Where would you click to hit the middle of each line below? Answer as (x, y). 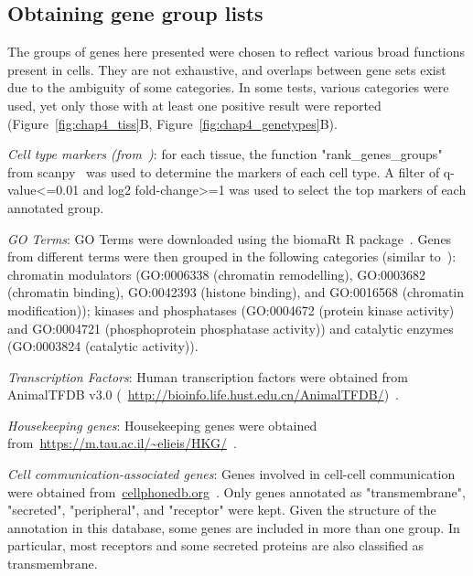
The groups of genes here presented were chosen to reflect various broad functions (236, 52)
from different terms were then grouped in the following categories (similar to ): (232, 256)
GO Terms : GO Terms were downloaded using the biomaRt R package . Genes (230, 238)
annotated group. (56, 207)
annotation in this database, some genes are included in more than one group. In (234, 527)
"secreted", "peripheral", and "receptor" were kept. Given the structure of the (222, 510)
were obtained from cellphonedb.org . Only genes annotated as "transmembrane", (236, 491)
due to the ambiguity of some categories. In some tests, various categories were (228, 87)
